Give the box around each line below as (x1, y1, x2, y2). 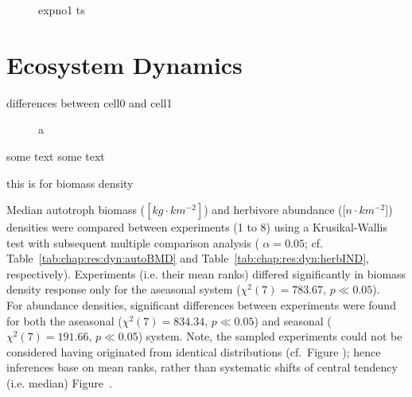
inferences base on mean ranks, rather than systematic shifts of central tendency (6, 359, 398, 376)
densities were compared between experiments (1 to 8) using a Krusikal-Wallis (6, 219, 387, 235)
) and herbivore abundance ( (204, 201, 343, 218)
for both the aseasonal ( (6, 312, 122, 329)
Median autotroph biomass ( (6, 201, 146, 218)
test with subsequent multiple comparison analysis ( (6, 234, 259, 251)
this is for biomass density (6, 174, 134, 191)
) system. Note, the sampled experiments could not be (138, 328, 402, 344)
